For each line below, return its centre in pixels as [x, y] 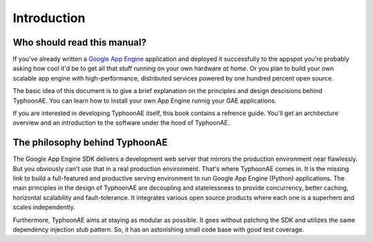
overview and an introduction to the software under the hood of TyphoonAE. [121, 123]
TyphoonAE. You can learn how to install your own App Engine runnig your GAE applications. [144, 101]
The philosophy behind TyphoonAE [90, 142]
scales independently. [44, 208]
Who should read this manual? [79, 42]
